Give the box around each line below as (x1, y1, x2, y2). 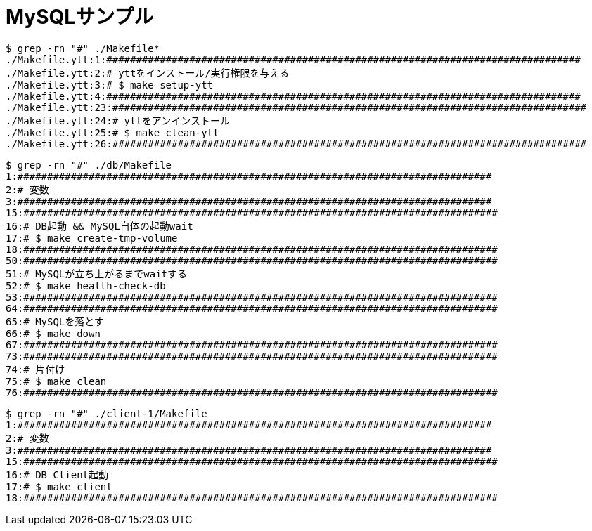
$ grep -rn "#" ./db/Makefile (6, 159, 172, 171)
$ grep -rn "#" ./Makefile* (6, 42, 160, 54)
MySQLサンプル (6, 5, 154, 29)
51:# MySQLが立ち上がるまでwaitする (6, 268, 188, 280)
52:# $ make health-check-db (6, 280, 166, 291)
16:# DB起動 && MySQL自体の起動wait (6, 220, 193, 232)
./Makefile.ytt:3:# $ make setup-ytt (6, 79, 214, 91)
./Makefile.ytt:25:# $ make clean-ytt (6, 126, 219, 138)
